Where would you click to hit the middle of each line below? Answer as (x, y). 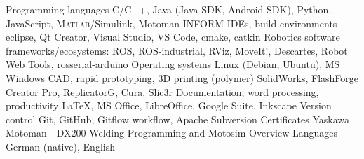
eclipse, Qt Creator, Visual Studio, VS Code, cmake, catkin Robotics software (173, 37)
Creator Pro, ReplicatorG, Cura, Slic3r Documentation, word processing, (162, 91)
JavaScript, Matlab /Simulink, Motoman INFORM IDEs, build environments (171, 23)
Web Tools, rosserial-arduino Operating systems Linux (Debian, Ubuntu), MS (173, 64)
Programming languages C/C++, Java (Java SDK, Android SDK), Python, (169, 9)
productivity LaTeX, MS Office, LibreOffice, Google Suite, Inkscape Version (169, 105)
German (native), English (60, 146)
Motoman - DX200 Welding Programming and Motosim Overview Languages (171, 133)
